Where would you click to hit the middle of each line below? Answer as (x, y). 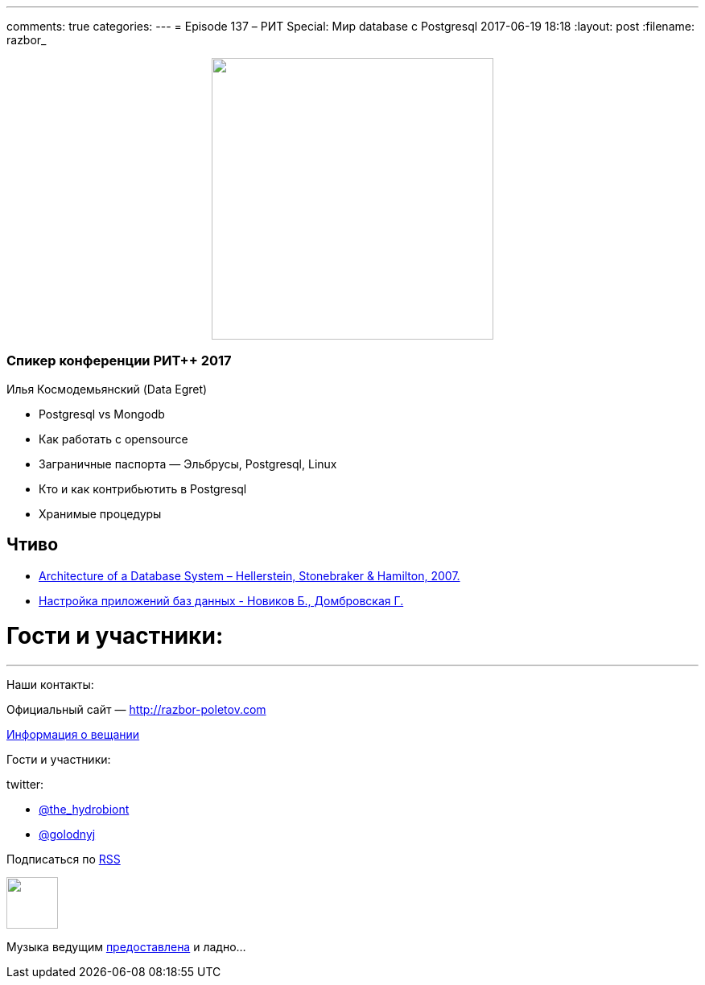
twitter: (25, 785)
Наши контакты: (50, 685)
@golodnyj (67, 835)
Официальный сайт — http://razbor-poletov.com (136, 710)
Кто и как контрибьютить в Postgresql (143, 488)
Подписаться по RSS (64, 859)
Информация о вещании (73, 735)
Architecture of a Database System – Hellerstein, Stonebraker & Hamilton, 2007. (249, 575)
